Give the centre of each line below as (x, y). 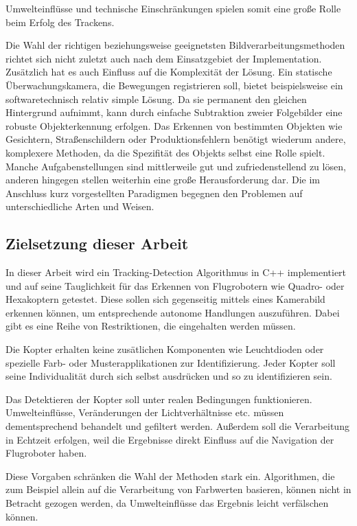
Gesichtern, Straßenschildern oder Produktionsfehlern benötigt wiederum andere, (176, 139)
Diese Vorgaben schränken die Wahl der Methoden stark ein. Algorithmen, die (170, 476)
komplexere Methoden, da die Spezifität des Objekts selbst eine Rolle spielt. (165, 152)
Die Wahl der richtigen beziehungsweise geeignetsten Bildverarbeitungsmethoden (175, 45)
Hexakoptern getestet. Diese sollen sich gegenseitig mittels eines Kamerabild (165, 299)
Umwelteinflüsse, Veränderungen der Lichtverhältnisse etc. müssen (145, 412)
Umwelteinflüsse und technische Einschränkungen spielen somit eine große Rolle (173, 8)
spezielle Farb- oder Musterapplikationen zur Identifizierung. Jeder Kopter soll (171, 362)
